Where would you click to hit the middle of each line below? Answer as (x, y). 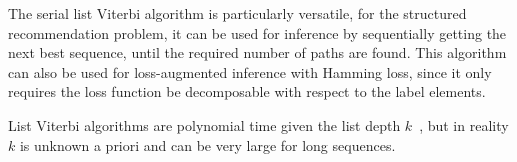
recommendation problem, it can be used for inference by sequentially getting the (257, 32)
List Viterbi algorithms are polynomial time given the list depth (204, 124)
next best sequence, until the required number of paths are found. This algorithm (257, 52)
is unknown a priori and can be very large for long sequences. (207, 144)
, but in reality (464, 124)
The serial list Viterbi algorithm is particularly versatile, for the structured (237, 13)
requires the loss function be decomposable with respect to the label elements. (247, 91)
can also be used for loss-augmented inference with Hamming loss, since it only (250, 71)
